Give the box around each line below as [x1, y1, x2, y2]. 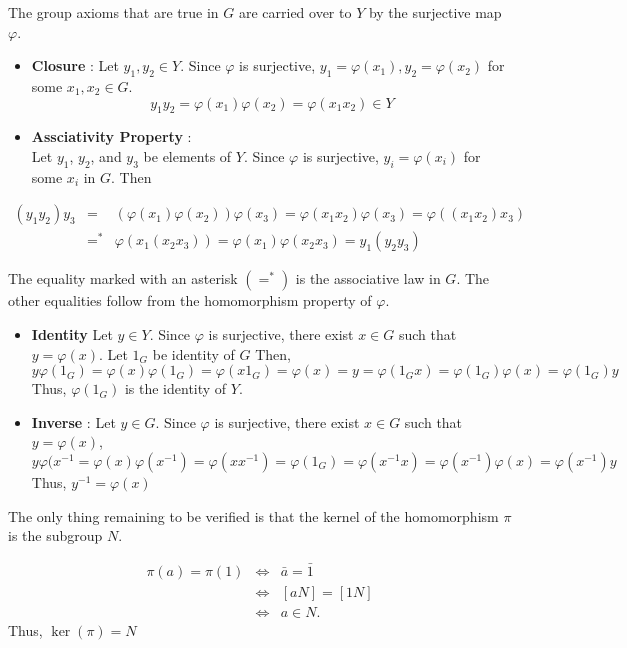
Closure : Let [31, 55, 119, 76]
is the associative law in [295, 268, 441, 289]
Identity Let [31, 324, 113, 345]
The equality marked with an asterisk [8, 268, 238, 289]
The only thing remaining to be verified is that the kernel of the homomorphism [8, 505, 499, 526]
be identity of [152, 343, 235, 364]
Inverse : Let [31, 411, 116, 432]
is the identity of [124, 378, 227, 399]
